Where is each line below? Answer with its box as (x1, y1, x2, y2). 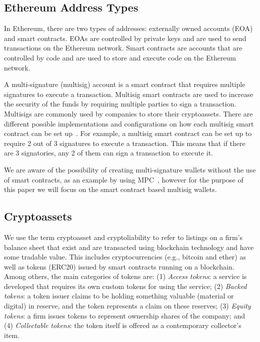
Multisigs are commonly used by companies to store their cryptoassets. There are (4, 108, 253, 118)
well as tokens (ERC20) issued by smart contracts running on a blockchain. (4, 261, 234, 271)
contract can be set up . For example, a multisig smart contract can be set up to (4, 128, 252, 138)
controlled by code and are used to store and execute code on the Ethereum (4, 52, 236, 62)
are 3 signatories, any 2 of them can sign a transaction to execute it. (4, 147, 213, 158)
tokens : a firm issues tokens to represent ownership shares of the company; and (4, 310, 245, 320)
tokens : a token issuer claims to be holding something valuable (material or (4, 290, 234, 301)
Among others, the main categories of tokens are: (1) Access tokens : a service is (4, 271, 247, 281)
